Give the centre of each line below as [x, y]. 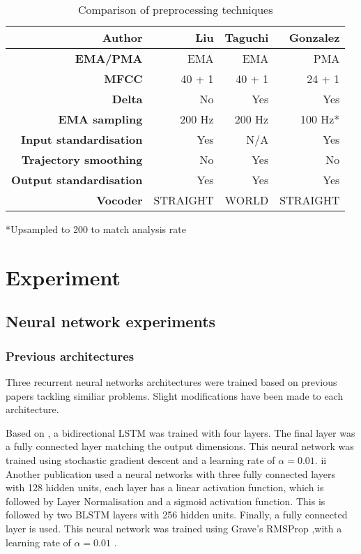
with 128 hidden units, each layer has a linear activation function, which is [165, 487]
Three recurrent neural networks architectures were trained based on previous [171, 381]
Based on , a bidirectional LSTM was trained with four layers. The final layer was [180, 432]
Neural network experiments [111, 321]
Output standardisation [77, 180]
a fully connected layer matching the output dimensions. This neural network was [180, 446]
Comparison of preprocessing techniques [175, 9]
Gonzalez [314, 37]
